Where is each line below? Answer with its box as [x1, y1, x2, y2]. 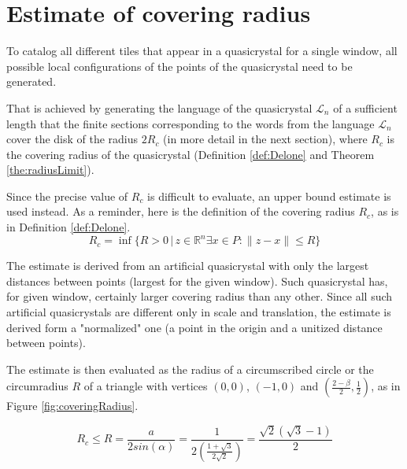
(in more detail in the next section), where [163, 131, 368, 147]
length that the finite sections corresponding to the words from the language [6, 115, 375, 131]
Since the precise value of [6, 187, 128, 204]
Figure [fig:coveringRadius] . [6, 397, 139, 414]
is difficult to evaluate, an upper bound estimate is [147, 187, 391, 204]
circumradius [6, 378, 68, 394]
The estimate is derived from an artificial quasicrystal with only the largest [6, 257, 369, 274]
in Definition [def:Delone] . [6, 219, 131, 235]
